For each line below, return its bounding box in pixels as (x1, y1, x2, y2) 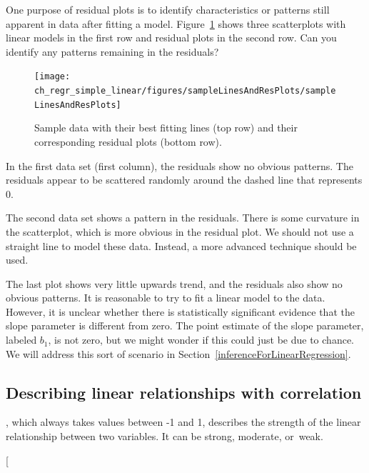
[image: (34, 71, 71, 82)
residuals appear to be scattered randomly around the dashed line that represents (6, 172, 363, 187)
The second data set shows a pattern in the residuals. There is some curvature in (6, 210, 360, 225)
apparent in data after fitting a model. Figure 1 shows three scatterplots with (6, 16, 346, 31)
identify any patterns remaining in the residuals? (6, 44, 219, 59)
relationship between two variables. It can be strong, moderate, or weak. (6, 429, 323, 444)
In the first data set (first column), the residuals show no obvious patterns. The (6, 158, 353, 173)
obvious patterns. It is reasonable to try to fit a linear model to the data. (6, 290, 325, 305)
